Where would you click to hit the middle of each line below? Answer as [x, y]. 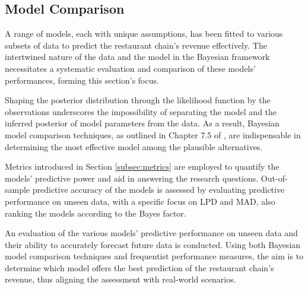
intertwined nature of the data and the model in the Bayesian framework [137, 57]
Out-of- [274, 178]
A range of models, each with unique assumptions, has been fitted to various [144, 34]
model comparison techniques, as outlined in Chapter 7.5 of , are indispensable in [153, 134]
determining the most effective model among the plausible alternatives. [134, 146]
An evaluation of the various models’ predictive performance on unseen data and [151, 233]
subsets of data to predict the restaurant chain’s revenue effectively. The [136, 45]
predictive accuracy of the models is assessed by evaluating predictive [158, 190]
